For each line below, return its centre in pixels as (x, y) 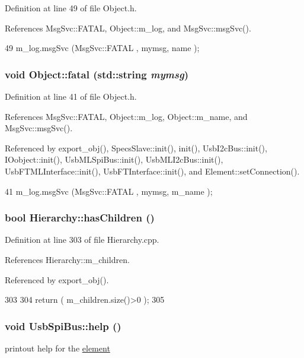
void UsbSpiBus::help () (63, 326)
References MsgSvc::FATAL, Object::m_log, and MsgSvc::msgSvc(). (128, 28)
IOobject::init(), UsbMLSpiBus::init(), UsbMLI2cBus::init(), (114, 159)
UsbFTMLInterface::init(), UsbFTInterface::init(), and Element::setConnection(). (152, 171)
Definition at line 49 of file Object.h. (71, 8)
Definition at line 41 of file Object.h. (71, 96)
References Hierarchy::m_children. (67, 259)
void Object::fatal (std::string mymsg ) (97, 74)
